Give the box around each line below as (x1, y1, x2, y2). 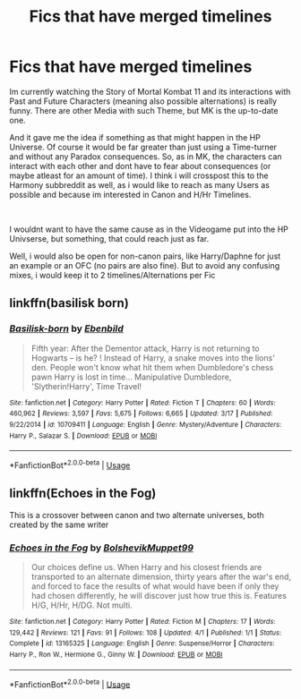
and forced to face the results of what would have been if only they (30, 581, 279, 592)
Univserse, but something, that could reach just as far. (9, 233, 210, 243)
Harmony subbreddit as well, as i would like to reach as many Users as (9, 179, 271, 190)
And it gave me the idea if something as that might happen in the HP (9, 132, 262, 142)
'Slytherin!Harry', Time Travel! (30, 380, 142, 391)
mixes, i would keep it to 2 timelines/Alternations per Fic (9, 269, 216, 280)
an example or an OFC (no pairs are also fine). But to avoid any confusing (9, 260, 280, 270)
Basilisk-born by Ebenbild (9, 322, 124, 335)
